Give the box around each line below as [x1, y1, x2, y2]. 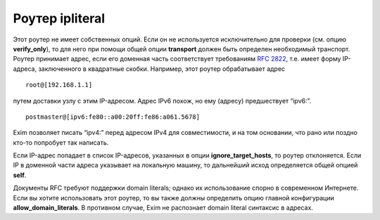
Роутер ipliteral [13, 11, 106, 26]
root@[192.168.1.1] [25, 81, 93, 89]
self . [13, 171, 27, 179]
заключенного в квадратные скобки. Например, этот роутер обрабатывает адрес [38, 64, 285, 73]
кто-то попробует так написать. [13, 138, 109, 147]
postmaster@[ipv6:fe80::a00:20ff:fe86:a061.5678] [25, 112, 201, 121]
